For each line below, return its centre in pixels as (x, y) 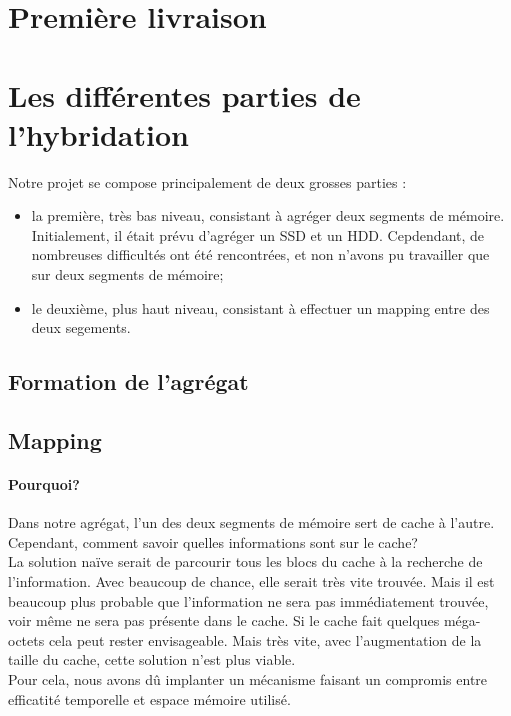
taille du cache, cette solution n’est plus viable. (152, 659)
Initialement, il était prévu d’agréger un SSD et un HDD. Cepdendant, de (258, 234)
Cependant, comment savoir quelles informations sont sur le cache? (213, 541)
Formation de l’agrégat (128, 381)
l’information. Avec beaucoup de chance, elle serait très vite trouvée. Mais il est (251, 580)
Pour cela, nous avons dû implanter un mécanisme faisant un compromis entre (248, 678)
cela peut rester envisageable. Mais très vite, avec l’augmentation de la (265, 639)
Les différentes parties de (184, 94)
